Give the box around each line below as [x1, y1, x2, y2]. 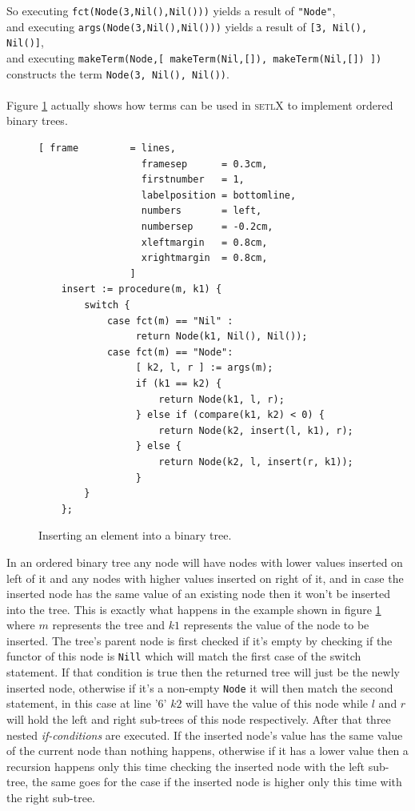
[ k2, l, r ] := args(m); [135, 362, 273, 374]
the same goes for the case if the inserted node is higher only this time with [31, 773, 402, 790]
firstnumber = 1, [141, 174, 245, 186]
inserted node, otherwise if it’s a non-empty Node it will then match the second [6, 679, 393, 696]
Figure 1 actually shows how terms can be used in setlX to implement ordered [6, 96, 393, 113]
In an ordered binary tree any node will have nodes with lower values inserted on [6, 553, 403, 570]
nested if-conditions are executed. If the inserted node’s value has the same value [6, 726, 403, 743]
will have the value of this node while [186, 695, 369, 712]
